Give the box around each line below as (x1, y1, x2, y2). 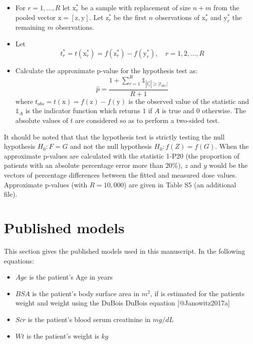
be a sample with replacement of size (81, 2, 191, 12)
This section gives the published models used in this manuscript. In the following (4, 245, 245, 256)
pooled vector (15, 12, 56, 22)
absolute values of (15, 115, 69, 125)
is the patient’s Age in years (29, 272, 113, 282)
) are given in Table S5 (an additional (124, 179, 236, 189)
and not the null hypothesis (70, 141, 152, 151)
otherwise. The (202, 105, 246, 116)
